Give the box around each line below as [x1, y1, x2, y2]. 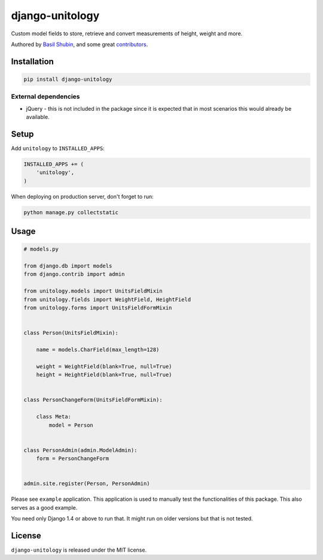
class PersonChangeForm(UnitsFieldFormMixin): [23, 397, 163, 403]
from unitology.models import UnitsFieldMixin [23, 288, 163, 294]
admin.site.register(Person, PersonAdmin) [23, 480, 150, 487]
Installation [11, 56, 54, 66]
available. [26, 114, 50, 121]
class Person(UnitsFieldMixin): [23, 330, 119, 336]
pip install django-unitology [23, 75, 112, 83]
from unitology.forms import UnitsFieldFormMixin [23, 305, 172, 311]
